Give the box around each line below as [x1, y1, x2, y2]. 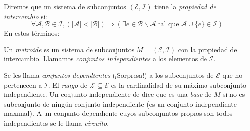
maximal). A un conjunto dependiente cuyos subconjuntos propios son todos [4, 108, 233, 118]
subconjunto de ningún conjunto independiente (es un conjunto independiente [4, 98, 237, 109]
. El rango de [48, 79, 87, 90]
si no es [223, 89, 245, 99]
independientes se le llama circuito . [4, 117, 109, 128]
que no [222, 70, 243, 80]
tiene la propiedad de [154, 1, 216, 11]
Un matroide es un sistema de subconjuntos [4, 44, 135, 54]
